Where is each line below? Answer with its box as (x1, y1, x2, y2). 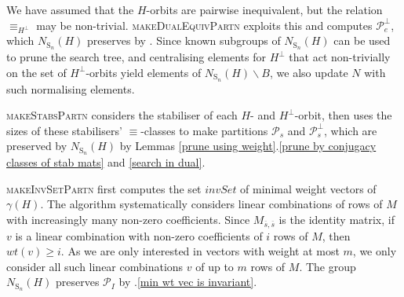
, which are (324, 122, 377, 138)
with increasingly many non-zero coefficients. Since (6, 211, 250, 228)
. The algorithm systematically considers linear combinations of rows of (40, 196, 383, 212)
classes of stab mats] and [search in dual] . (6, 154, 206, 170)
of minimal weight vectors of (240, 180, 377, 196)
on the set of (6, 64, 67, 80)
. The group (299, 258, 356, 274)
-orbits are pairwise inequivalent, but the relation (146, 2, 383, 17)
